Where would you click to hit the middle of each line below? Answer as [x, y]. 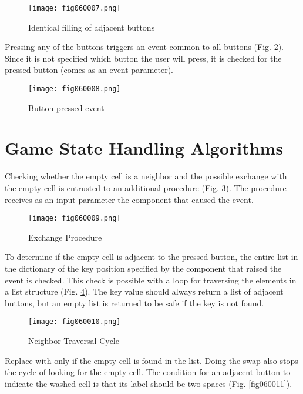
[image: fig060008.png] [75, 89]
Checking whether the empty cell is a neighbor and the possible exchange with [146, 176]
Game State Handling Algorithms [144, 148]
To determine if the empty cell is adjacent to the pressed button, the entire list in [151, 257]
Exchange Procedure [65, 237]
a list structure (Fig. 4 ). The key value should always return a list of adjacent [144, 291]
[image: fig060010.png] [75, 322]
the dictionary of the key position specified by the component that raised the [143, 268]
